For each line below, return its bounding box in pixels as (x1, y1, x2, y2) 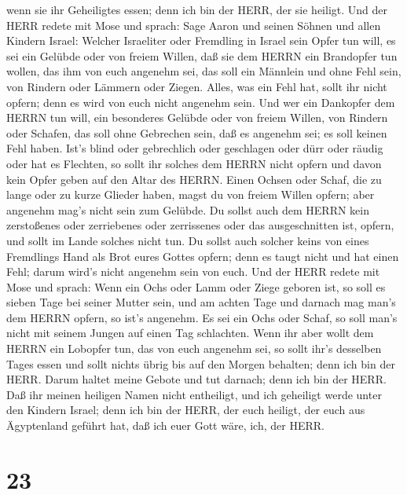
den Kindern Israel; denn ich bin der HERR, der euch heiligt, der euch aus (6, 401, 365, 418)
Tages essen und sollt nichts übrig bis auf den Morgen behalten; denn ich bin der (6, 355, 395, 372)
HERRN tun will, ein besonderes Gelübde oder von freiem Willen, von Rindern (6, 109, 388, 126)
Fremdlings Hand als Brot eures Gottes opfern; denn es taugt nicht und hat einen (6, 247, 399, 264)
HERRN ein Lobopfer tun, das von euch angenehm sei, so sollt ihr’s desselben (6, 340, 382, 357)
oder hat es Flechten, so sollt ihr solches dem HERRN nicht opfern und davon (6, 155, 382, 171)
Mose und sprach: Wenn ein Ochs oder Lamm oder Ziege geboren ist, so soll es (6, 278, 386, 295)
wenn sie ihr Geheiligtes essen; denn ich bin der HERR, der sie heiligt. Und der (6, 2, 387, 17)
